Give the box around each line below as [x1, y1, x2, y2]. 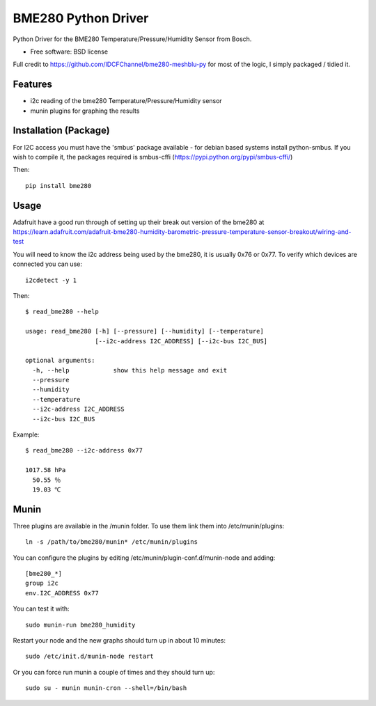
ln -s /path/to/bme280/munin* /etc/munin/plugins [25, 538, 198, 546]
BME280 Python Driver [13, 10, 149, 26]
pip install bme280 [25, 182, 92, 189]
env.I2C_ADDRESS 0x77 [25, 589, 99, 597]
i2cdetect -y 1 [25, 276, 77, 284]
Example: [13, 430, 40, 439]
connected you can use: [13, 260, 83, 268]
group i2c [25, 579, 58, 588]
